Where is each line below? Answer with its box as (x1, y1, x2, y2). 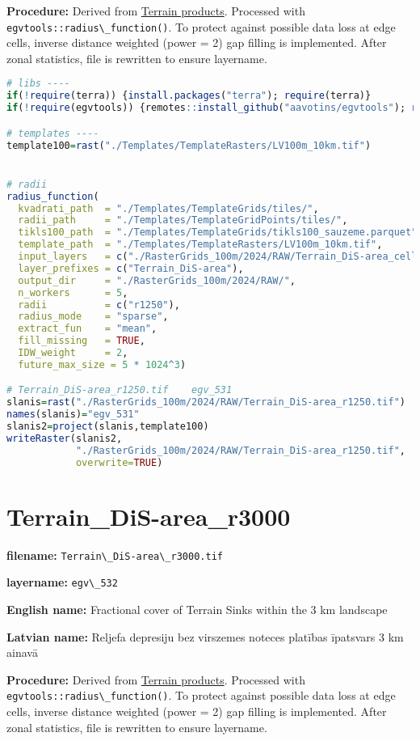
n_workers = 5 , (18, 286, 128, 299)
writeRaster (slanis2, (6, 432, 123, 444)
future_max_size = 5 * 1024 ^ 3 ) (18, 358, 187, 370)
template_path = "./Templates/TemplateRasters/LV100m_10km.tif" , (18, 239, 383, 251)
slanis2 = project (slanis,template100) (6, 421, 209, 433)
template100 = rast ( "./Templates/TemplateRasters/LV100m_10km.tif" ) (6, 139, 372, 151)
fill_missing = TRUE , (18, 335, 145, 347)
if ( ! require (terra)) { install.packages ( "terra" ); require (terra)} (6, 90, 372, 102)
